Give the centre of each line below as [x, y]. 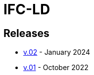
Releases [26, 33]
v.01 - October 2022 [56, 68]
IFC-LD [27, 9]
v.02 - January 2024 [57, 52]
